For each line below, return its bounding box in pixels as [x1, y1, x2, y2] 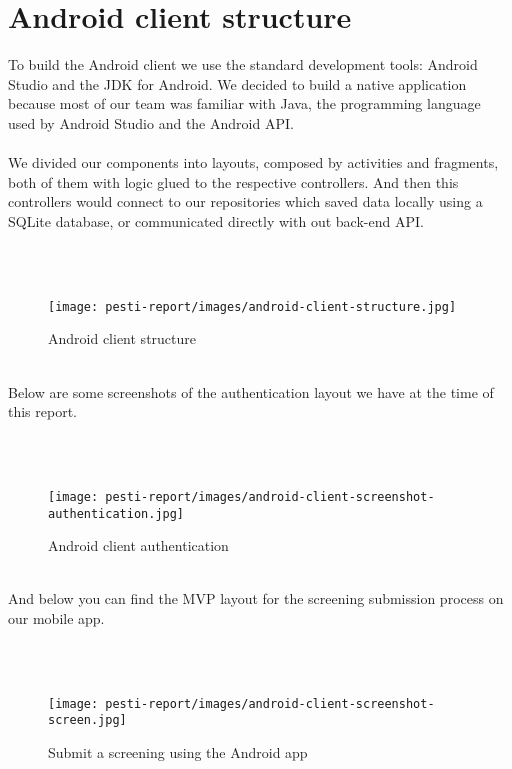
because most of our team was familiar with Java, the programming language [8, 93, 481, 114]
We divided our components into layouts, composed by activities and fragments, [8, 152, 499, 173]
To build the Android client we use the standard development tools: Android [8, 54, 478, 75]
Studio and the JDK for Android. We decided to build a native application [8, 73, 467, 94]
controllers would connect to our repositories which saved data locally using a [8, 191, 483, 212]
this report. [8, 401, 78, 422]
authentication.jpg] [48, 506, 185, 521]
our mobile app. [8, 607, 105, 628]
